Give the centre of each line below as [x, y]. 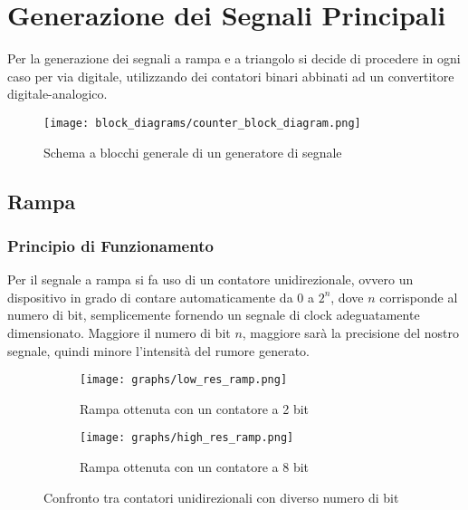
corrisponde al [419, 297]
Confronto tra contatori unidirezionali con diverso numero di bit [221, 497]
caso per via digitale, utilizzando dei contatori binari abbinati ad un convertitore [231, 76]
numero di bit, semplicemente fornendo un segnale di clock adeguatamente [214, 315]
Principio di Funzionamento [110, 245]
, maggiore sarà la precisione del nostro [350, 332]
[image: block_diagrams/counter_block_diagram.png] [202, 123]
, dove [347, 297]
